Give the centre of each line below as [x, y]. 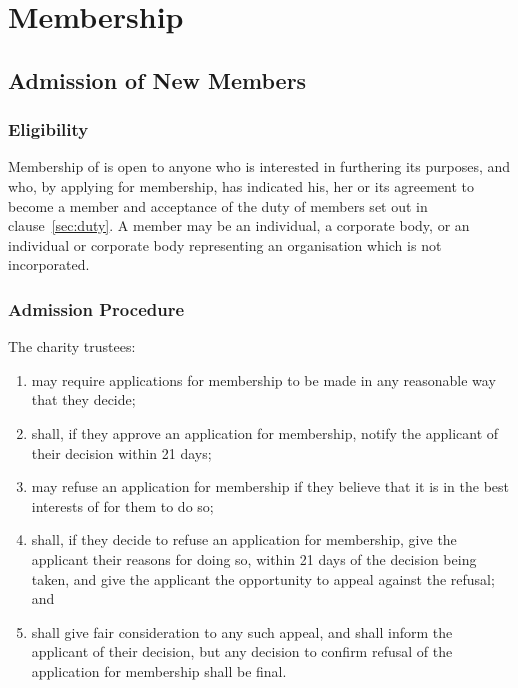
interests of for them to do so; [122, 505]
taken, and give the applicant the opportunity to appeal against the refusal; [263, 578]
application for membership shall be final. [159, 670]
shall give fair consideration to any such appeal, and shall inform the [242, 631]
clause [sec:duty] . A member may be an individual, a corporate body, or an [239, 225]
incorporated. [49, 264]
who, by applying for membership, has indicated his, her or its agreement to [241, 185]
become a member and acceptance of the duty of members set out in [218, 205]
